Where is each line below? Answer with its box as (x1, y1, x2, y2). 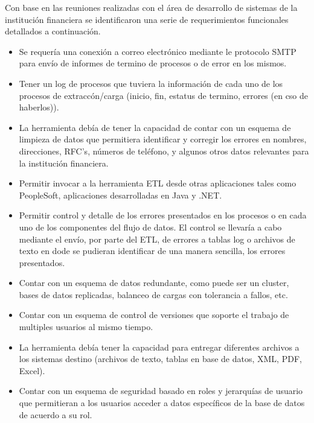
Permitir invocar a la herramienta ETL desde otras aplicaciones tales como (19, 177, 296, 189)
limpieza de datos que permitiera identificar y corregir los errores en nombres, (19, 133, 307, 145)
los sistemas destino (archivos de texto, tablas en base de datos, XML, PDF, (19, 352, 302, 365)
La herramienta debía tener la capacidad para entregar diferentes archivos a (19, 340, 300, 353)
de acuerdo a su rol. (19, 408, 92, 421)
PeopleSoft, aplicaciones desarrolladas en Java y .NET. (19, 188, 222, 201)
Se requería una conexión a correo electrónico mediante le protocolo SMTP (19, 45, 296, 57)
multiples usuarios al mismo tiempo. (19, 320, 153, 333)
